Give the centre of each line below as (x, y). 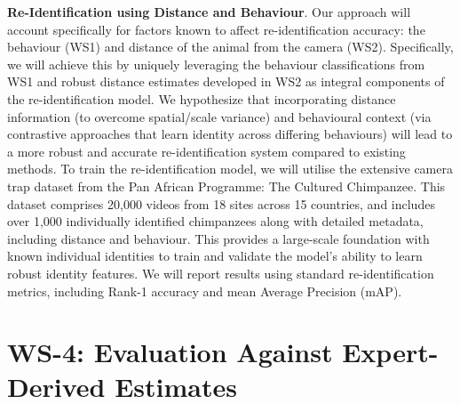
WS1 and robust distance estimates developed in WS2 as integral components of (226, 81)
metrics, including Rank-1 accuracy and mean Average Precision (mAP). (205, 291)
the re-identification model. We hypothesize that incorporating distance (202, 98)
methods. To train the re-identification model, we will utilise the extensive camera (230, 169)
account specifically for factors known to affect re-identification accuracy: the (216, 29)
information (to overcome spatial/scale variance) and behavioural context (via (219, 116)
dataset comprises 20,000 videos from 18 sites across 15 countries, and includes (221, 203)
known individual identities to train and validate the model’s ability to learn (215, 256)
